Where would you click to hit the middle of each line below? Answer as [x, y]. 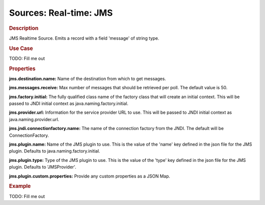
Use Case [21, 48]
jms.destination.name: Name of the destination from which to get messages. [88, 78]
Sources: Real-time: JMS [61, 13]
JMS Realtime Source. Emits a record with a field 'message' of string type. [84, 38]
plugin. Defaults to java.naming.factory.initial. [55, 151]
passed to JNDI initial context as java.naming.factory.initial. [69, 103]
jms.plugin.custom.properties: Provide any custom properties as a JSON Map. [90, 176]
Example [20, 186]
